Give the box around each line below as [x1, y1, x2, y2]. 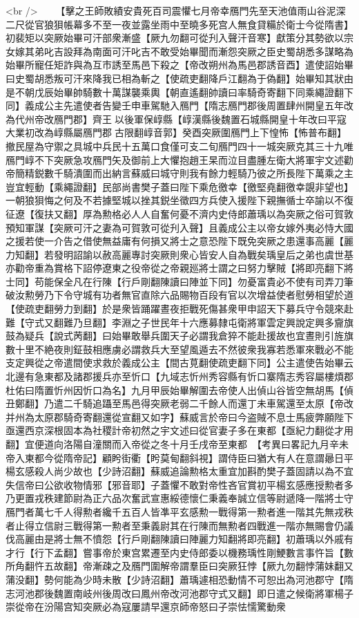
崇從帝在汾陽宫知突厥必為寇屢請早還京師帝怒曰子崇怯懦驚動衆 [6, 599, 286, 614]
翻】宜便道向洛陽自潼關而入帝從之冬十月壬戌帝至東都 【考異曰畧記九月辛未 [6, 437, 349, 451]
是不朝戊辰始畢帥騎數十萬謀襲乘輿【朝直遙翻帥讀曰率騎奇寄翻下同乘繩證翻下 [6, 84, 353, 99]
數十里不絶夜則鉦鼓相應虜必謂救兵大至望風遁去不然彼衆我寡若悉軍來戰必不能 [6, 341, 353, 356]
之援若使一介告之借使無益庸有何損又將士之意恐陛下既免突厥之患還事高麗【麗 [6, 234, 353, 248]
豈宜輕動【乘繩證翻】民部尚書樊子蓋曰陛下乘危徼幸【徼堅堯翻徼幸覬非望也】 [6, 179, 353, 194]
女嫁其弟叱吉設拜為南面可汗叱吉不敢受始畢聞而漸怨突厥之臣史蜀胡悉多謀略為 [6, 44, 353, 58]
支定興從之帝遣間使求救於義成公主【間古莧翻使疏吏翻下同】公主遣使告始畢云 [6, 355, 353, 370]
